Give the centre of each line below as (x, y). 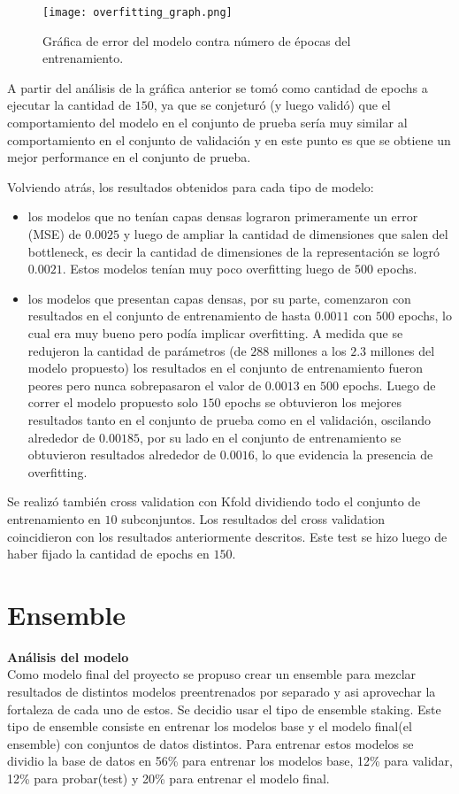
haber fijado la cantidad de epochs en (108, 554)
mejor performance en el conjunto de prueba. (129, 157)
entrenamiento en (54, 518)
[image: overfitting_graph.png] (138, 12)
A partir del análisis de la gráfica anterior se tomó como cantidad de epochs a (218, 87)
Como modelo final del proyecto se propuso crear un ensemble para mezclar (212, 674)
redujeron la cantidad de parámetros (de (137, 350)
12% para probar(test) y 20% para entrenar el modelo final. (168, 778)
